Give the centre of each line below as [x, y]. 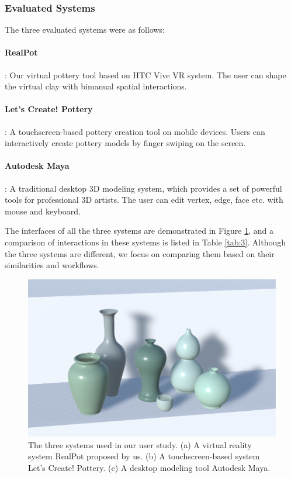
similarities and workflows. [52, 265]
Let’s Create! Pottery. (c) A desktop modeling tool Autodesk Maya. [149, 467]
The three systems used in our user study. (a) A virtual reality [140, 444]
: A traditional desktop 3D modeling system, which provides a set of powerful [143, 188]
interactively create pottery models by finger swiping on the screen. [125, 143]
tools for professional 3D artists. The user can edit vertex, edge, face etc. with [144, 200]
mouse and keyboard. [43, 211]
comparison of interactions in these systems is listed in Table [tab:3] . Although [145, 242]
